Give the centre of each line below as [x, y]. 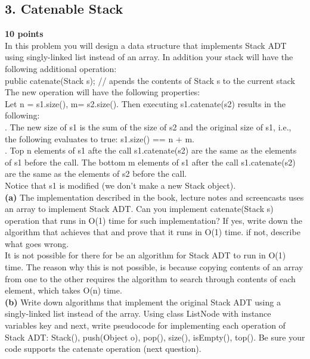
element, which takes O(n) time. [63, 290]
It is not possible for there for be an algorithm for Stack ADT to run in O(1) [145, 255]
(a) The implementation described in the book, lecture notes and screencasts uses [154, 197]
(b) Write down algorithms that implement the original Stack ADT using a [143, 302]
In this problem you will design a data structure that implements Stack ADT [146, 45]
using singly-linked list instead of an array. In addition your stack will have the [149, 57]
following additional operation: [61, 68]
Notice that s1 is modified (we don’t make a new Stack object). [120, 185]
